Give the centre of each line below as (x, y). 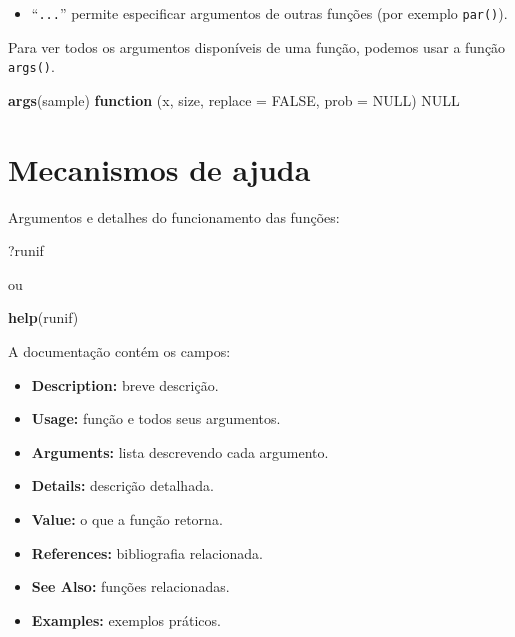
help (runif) (43, 317)
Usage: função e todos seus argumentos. (156, 418)
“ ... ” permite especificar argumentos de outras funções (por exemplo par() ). (269, 13)
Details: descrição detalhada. (122, 485)
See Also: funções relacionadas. (130, 586)
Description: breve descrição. (125, 384)
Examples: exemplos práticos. (126, 619)
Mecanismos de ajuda (159, 168)
